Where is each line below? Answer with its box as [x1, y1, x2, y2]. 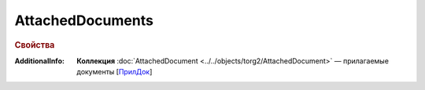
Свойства [14, 39, 55, 50]
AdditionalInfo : [14, 56, 65, 66]
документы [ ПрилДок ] [76, 67, 153, 77]
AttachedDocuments [14, 12, 153, 29]
